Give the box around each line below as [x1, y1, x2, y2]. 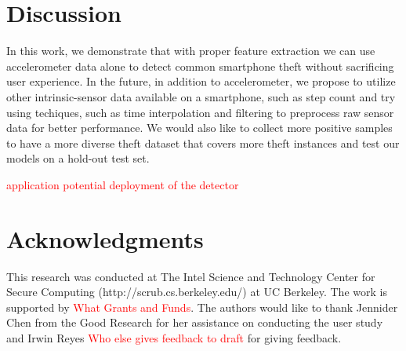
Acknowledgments [6, 222, 204, 254]
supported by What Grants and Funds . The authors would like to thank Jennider [6, 298, 398, 315]
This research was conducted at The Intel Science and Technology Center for [6, 268, 375, 284]
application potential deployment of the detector [6, 176, 239, 192]
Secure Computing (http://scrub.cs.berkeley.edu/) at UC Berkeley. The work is [6, 283, 387, 300]
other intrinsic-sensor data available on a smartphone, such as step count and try [6, 88, 396, 104]
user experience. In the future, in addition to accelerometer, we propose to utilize [6, 73, 396, 90]
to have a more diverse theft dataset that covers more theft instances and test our [6, 134, 400, 151]
